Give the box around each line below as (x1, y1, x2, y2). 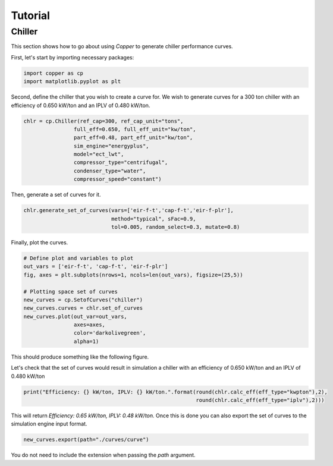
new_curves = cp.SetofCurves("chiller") (23, 296, 143, 303)
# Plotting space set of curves (23, 288, 118, 295)
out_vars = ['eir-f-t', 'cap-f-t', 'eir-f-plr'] (23, 263, 168, 270)
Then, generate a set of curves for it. (11, 191, 101, 199)
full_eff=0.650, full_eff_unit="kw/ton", (73, 125, 196, 133)
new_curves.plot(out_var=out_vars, (23, 313, 127, 320)
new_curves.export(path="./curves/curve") (23, 436, 149, 443)
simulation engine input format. (11, 420, 87, 427)
